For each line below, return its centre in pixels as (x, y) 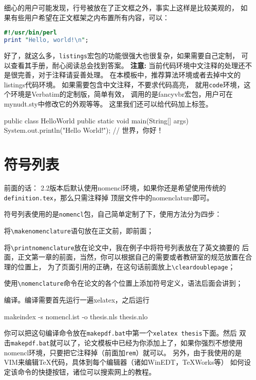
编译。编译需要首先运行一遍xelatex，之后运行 (77, 300)
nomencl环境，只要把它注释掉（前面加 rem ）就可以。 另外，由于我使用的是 (123, 352)
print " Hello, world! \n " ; (46, 40)
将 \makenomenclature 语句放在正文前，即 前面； (79, 230)
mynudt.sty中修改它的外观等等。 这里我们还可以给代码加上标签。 (108, 104)
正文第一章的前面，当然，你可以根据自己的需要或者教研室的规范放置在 (131, 257)
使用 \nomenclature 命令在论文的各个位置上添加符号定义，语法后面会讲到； (124, 283)
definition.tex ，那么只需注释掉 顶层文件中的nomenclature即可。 (109, 197)
